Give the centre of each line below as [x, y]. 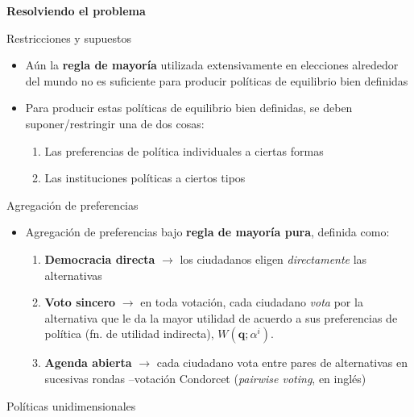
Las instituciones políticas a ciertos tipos [145, 178]
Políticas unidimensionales [71, 405]
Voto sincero [80, 302]
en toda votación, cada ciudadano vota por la [252, 302]
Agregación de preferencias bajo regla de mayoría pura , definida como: [207, 232]
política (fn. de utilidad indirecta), [129, 334]
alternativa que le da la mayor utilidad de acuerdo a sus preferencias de [221, 317]
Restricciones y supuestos [69, 38]
